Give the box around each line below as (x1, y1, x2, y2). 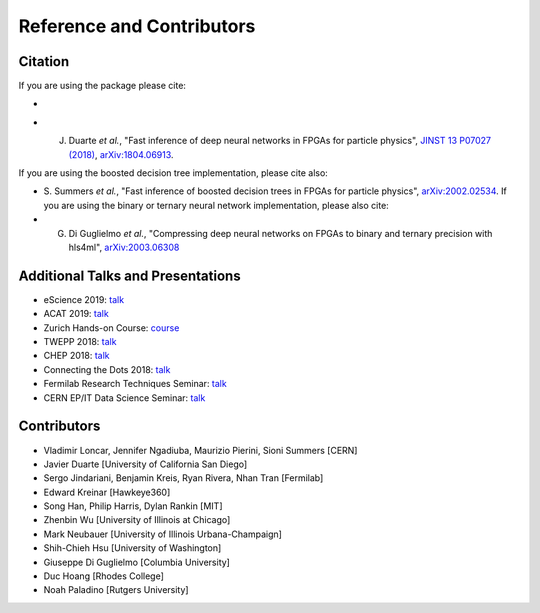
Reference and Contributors (18, 15, 256, 37)
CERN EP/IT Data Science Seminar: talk (43, 391, 206, 404)
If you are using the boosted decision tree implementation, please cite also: (18, 167, 329, 179)
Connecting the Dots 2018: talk (43, 363, 171, 375)
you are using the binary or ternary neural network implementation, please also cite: (43, 199, 389, 211)
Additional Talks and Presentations (18, 267, 241, 284)
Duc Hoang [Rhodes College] (43, 570, 165, 582)
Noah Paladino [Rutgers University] (43, 584, 189, 596)
